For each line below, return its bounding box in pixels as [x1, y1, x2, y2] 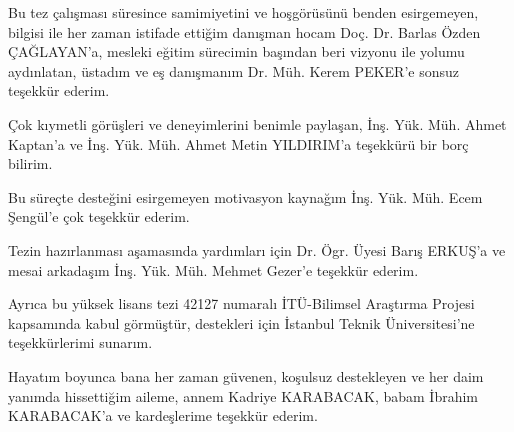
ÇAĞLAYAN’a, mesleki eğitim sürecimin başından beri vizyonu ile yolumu [8, 41, 465, 62]
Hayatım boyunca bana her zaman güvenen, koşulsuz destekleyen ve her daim [8, 365, 484, 386]
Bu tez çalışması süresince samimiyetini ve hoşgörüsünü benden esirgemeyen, [8, 2, 479, 22]
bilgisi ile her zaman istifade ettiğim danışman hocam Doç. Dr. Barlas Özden [8, 21, 481, 42]
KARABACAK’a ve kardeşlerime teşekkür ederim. [8, 405, 318, 426]
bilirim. [8, 153, 53, 174]
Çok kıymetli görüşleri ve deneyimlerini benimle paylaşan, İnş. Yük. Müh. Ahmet [8, 113, 507, 134]
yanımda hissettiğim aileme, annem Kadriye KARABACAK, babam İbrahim [8, 385, 479, 406]
